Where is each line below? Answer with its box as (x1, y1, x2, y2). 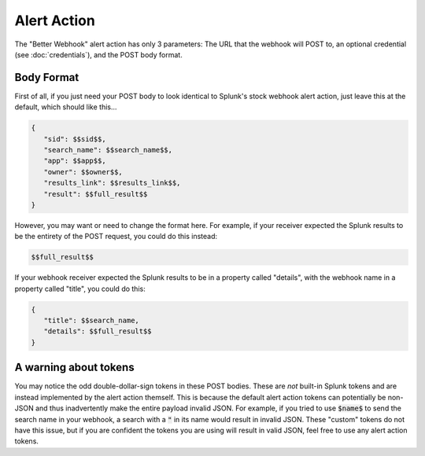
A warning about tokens (14, 361, 135, 374)
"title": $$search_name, (43, 316, 139, 325)
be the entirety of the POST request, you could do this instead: (14, 232, 218, 241)
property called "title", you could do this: (14, 284, 146, 293)
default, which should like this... (14, 102, 117, 112)
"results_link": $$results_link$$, (43, 178, 181, 188)
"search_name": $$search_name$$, (43, 145, 173, 154)
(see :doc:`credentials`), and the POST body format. (14, 50, 183, 59)
